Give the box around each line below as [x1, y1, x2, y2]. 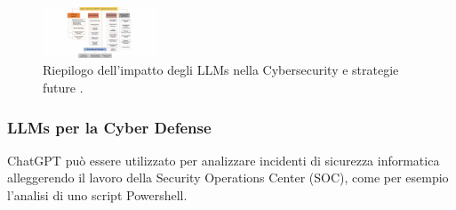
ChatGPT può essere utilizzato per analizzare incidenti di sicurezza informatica [7, 150, 440, 169]
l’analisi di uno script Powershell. [7, 186, 188, 205]
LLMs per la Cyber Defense [7, 116, 212, 138]
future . [43, 78, 84, 97]
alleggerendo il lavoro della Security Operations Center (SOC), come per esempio [7, 168, 449, 187]
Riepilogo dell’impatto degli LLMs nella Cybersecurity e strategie [43, 61, 399, 79]
